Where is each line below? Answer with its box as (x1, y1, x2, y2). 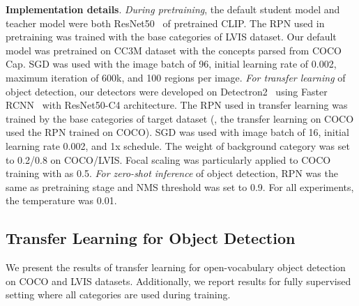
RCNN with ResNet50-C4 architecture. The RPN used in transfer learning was (6, 98, 348, 112)
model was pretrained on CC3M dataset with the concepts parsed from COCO (6, 43, 342, 57)
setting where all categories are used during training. (6, 287, 231, 302)
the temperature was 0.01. (6, 193, 117, 208)
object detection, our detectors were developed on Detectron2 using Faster (6, 84, 328, 98)
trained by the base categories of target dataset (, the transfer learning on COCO (6, 111, 354, 125)
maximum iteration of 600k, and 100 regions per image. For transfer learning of (6, 70, 346, 84)
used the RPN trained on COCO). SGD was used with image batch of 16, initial (6, 125, 349, 139)
